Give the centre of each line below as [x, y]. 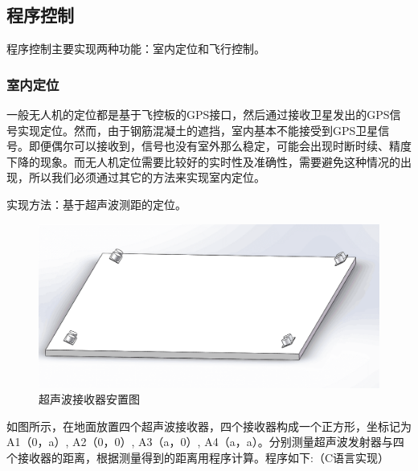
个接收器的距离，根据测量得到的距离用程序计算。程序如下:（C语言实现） [198, 458]
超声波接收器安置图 [89, 399]
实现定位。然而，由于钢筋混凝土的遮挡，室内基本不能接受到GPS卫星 [198, 130]
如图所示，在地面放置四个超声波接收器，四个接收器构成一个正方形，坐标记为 [209, 426]
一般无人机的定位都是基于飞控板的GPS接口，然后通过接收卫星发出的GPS [198, 115]
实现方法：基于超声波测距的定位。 [96, 204]
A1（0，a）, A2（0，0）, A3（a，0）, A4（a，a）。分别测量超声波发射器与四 [205, 442]
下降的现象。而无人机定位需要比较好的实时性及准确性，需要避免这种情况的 [203, 161]
